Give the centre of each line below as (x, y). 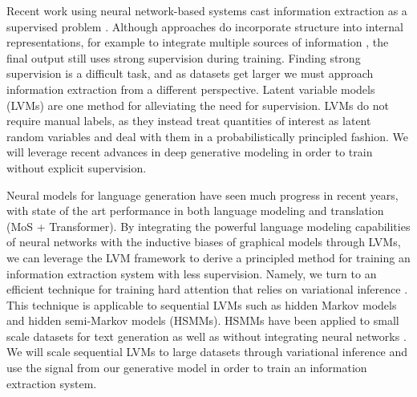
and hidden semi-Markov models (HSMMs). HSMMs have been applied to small (203, 320)
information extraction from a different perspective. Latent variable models (191, 89)
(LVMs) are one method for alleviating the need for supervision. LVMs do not (198, 105)
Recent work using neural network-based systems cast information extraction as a (207, 10)
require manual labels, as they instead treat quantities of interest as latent (189, 121)
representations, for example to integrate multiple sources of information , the (198, 42)
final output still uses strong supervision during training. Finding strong (184, 57)
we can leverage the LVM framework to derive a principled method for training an (208, 257)
